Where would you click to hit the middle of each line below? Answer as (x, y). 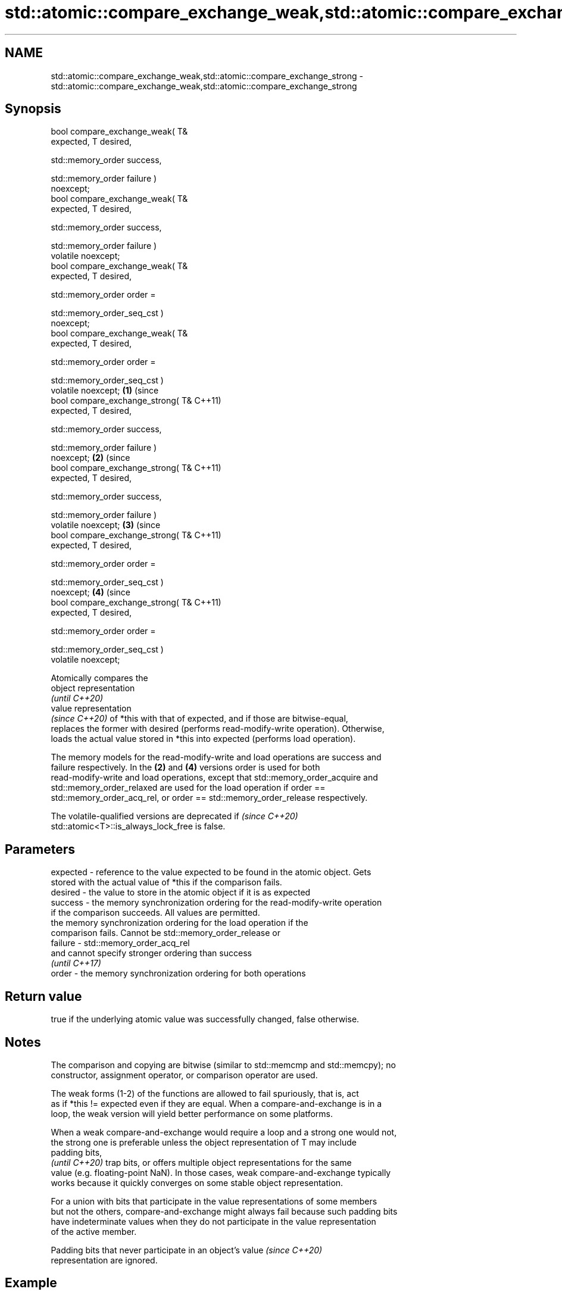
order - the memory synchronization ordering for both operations (178, 973)
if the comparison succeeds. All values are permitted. (155, 913)
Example (31, 1283)
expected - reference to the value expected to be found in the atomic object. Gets (211, 872)
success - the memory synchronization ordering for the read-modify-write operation (216, 903)
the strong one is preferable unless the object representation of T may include (204, 1142)
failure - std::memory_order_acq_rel (120, 943)
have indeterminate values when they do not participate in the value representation (213, 1221)
